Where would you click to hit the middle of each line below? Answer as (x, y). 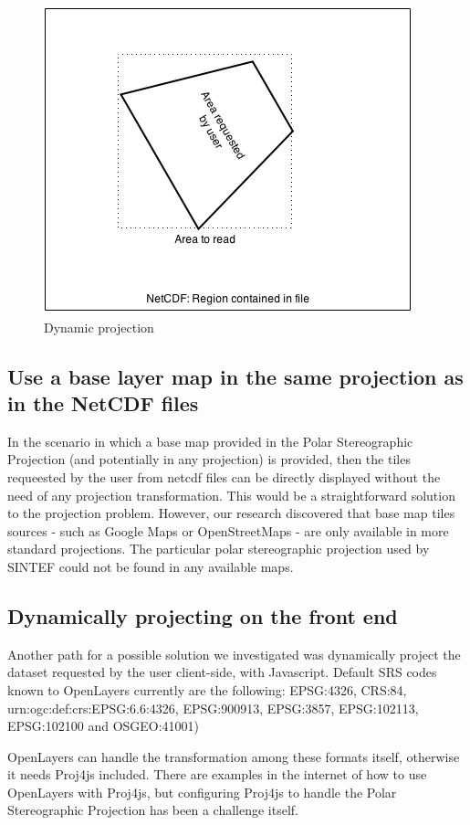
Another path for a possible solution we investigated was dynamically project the (234, 654)
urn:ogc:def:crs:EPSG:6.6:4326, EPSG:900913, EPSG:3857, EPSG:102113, (213, 708)
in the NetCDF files (103, 402)
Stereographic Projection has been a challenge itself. (153, 810)
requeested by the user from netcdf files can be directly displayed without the (224, 476)
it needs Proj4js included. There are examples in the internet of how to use (217, 774)
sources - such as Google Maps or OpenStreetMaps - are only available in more (228, 530)
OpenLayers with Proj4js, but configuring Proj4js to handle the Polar (202, 792)
